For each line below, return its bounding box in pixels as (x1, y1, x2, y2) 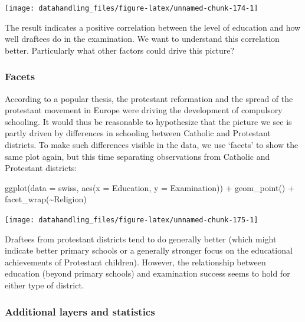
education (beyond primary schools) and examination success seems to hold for (5, 267, 290, 280)
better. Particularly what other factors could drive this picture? (5, 44, 235, 56)
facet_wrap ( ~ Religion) (5, 193, 87, 205)
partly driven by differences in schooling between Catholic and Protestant (5, 127, 271, 139)
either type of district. (5, 279, 84, 291)
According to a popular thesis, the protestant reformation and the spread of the (5, 92, 293, 104)
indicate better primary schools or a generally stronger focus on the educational (5, 244, 293, 257)
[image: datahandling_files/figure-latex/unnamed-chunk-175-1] (5, 216, 258, 224)
